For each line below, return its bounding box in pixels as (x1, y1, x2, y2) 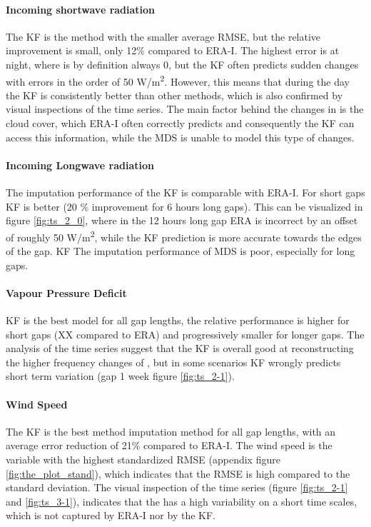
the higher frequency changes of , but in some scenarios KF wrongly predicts (6, 354, 341, 369)
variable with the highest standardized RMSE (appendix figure (6, 451, 280, 466)
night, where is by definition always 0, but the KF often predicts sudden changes (6, 56, 359, 71)
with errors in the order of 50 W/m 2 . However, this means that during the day (6, 71, 350, 89)
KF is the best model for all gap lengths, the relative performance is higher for (6, 313, 350, 328)
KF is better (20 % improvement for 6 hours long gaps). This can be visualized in (6, 199, 363, 214)
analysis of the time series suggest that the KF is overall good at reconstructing (6, 341, 354, 356)
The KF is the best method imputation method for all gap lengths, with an (6, 423, 336, 438)
